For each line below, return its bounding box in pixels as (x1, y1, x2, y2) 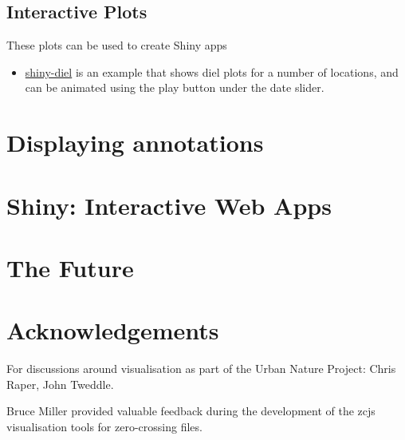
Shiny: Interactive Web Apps (6, 188, 332, 221)
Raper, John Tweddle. (6, 375, 114, 392)
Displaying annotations (6, 126, 264, 159)
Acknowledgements (6, 314, 219, 347)
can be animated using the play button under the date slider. (25, 79, 324, 96)
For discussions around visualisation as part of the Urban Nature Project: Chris (6, 360, 396, 377)
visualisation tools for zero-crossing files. (6, 418, 202, 435)
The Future (6, 251, 134, 283)
